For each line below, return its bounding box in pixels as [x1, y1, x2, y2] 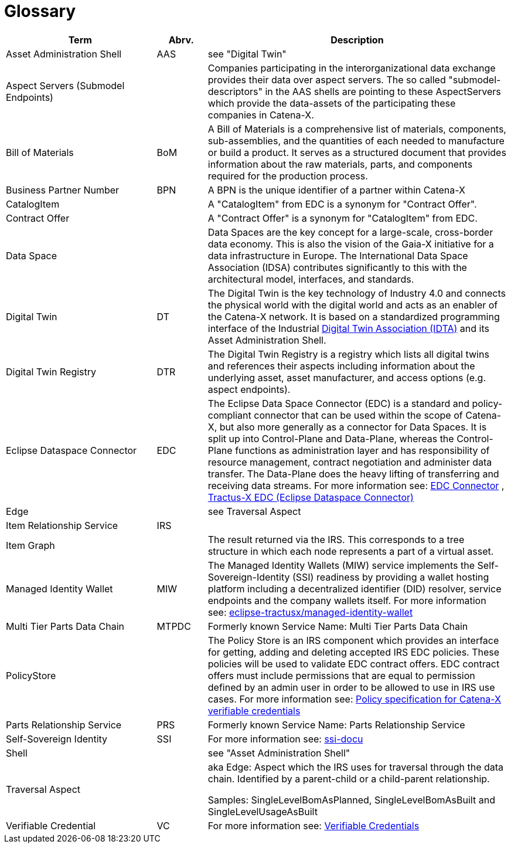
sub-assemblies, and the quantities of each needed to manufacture [207, 134, 505, 147]
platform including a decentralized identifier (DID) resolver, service [207, 582, 502, 595]
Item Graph [6, 539, 55, 551]
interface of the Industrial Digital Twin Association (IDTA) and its [207, 322, 489, 334]
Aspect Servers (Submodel [6, 79, 125, 91]
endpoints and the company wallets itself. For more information [207, 594, 486, 606]
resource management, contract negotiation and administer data [207, 456, 492, 468]
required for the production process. [207, 169, 368, 182]
